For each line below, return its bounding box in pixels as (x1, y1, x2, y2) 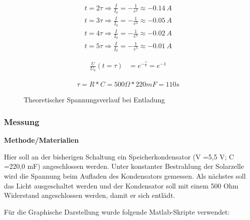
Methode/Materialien (4, 135, 79, 145)
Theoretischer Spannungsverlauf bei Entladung (24, 94, 165, 105)
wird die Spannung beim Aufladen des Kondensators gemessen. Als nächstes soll (4, 170, 246, 181)
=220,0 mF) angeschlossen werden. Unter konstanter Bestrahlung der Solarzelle (4, 161, 244, 171)
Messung (4, 115, 39, 127)
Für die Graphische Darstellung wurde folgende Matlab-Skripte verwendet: (4, 206, 230, 217)
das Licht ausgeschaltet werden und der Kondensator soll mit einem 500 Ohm (4, 180, 239, 190)
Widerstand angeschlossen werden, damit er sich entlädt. (4, 190, 175, 200)
